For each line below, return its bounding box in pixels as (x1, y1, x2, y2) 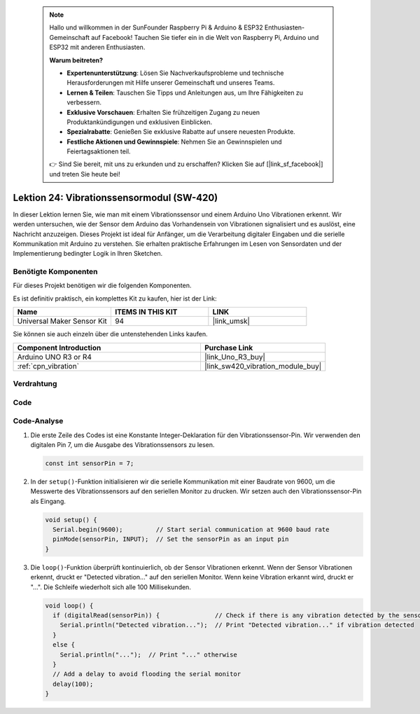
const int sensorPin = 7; (45, 459, 134, 467)
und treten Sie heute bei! (49, 170, 120, 178)
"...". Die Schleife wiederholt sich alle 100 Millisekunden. (30, 582, 192, 591)
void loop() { (45, 601, 94, 610)
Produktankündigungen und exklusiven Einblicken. (66, 118, 213, 126)
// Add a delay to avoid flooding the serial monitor (52, 670, 241, 678)
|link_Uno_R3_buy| (204, 352, 266, 362)
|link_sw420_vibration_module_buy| (204, 361, 322, 371)
